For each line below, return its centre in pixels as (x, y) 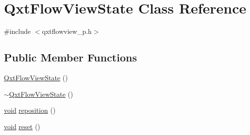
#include (17, 31)
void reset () (22, 126)
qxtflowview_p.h (67, 31)
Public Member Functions (70, 57)
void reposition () (30, 110)
